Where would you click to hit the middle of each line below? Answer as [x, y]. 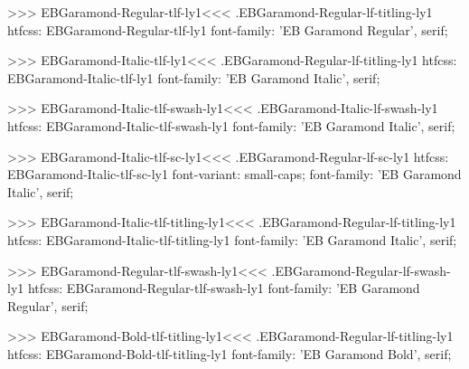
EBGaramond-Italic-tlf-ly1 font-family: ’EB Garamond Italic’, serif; [194, 77]
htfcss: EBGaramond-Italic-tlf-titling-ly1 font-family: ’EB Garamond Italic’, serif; [232, 239]
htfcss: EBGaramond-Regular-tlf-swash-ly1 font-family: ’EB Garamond [224, 288]
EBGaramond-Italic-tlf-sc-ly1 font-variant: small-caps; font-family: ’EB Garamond [234, 174]
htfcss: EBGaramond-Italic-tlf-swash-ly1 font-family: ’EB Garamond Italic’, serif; [231, 125]
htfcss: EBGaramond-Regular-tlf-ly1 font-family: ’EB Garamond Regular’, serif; [228, 29]
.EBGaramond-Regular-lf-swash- [361, 270]
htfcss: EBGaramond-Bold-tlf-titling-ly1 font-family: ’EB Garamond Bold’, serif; [230, 353]
